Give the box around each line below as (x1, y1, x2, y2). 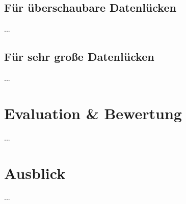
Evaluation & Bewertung (4, 102, 182, 123)
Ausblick (4, 162, 66, 183)
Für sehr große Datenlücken (4, 49, 154, 64)
